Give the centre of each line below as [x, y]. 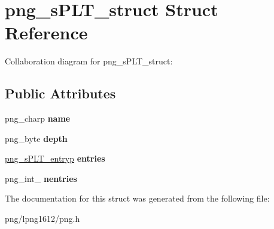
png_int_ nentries [41, 178]
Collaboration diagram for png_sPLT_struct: [89, 61]
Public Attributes [60, 93]
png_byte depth [36, 138]
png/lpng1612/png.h [42, 219]
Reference [46, 33]
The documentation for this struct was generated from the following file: [137, 198]
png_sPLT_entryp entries [55, 158]
